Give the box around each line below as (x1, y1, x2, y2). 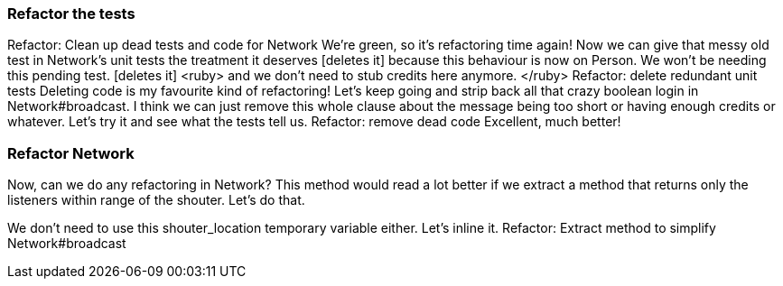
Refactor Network (7, 143, 135, 162)
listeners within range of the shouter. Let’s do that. (7, 192, 305, 208)
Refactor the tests (7, 5, 135, 23)
